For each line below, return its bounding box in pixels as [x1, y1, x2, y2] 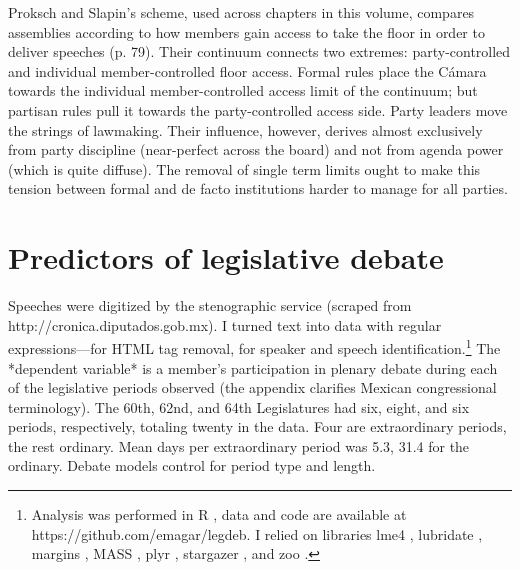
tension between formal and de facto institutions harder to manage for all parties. [8, 178, 508, 199]
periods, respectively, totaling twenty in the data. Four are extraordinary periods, [8, 416, 507, 437]
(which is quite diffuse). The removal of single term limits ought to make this [8, 158, 481, 179]
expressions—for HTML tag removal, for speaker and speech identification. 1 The [8, 335, 501, 358]
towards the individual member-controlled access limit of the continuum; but [8, 80, 478, 101]
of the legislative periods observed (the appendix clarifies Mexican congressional [8, 377, 497, 398]
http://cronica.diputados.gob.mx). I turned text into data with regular [8, 314, 442, 335]
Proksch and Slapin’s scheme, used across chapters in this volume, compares [8, 2, 475, 22]
